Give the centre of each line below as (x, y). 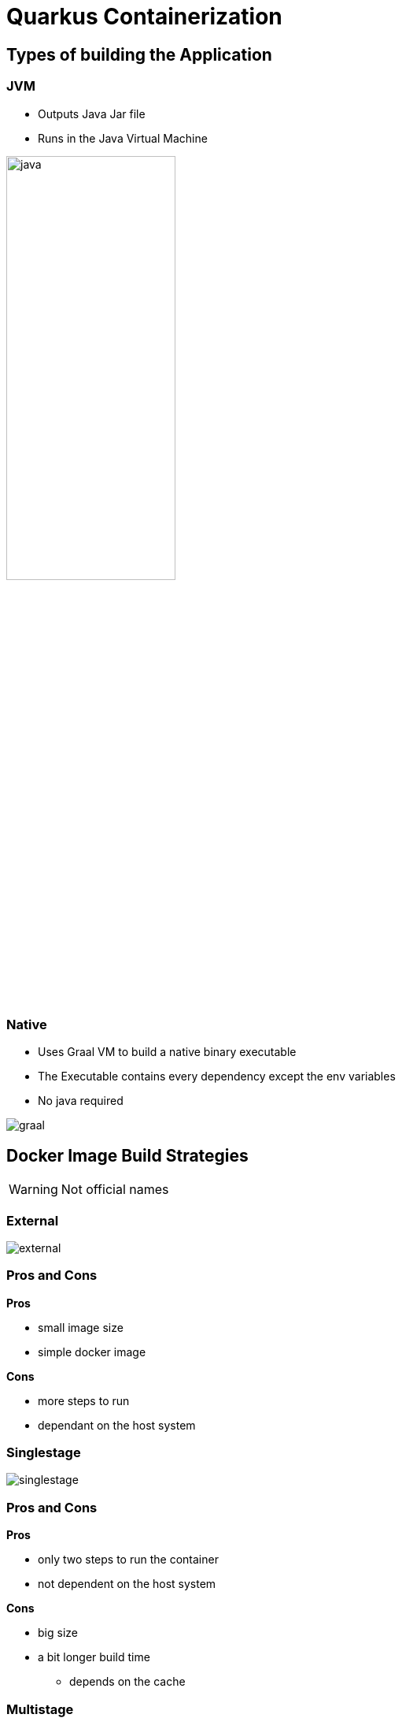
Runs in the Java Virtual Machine (123, 138)
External (33, 1220)
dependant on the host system (117, 1425)
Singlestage (44, 1453)
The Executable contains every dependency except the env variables (217, 1077)
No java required (81, 1101)
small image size (81, 1327)
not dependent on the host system (127, 1584)
